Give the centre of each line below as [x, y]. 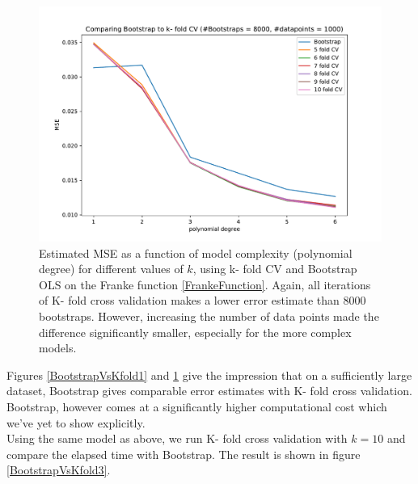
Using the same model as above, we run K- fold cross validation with [177, 438]
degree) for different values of [111, 269]
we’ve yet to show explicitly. [76, 422]
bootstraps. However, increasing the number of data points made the [209, 316]
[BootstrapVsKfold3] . [59, 470]
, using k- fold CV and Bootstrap [275, 269]
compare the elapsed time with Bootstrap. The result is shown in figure [184, 454]
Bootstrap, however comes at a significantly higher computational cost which [197, 407]
